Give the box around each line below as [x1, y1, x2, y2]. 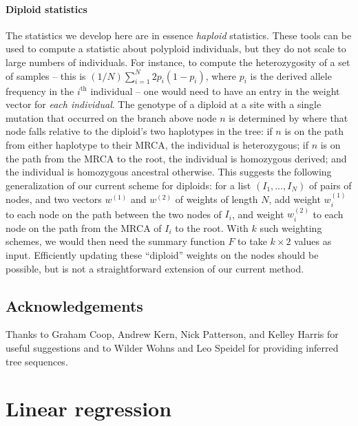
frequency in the [6, 83, 74, 98]
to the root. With [175, 220, 249, 235]
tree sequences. [6, 354, 68, 368]
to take [238, 234, 267, 248]
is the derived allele [250, 68, 332, 83]
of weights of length [175, 192, 258, 206]
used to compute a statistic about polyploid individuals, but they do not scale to [6, 41, 346, 56]
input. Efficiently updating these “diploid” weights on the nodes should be [6, 247, 319, 262]
